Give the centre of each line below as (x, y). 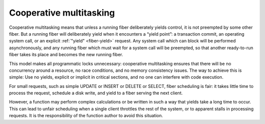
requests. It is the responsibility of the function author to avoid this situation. (86, 116)
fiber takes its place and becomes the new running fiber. (66, 55)
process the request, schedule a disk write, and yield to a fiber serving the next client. (96, 93)
